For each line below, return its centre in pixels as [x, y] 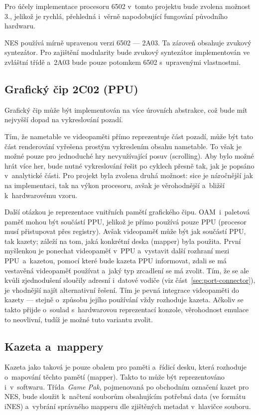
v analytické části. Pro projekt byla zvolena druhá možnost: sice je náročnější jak [129, 175]
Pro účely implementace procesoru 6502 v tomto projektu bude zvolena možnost [128, 6]
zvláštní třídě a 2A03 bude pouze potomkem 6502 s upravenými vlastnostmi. [123, 62]
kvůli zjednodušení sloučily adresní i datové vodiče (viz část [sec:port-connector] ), [130, 280]
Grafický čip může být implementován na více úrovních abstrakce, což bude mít [126, 109]
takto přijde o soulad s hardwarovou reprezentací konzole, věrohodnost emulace [127, 310]
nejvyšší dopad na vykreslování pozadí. [64, 119]
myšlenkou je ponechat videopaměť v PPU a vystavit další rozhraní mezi [117, 251]
